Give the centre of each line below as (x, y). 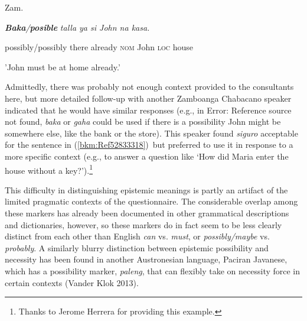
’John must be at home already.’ (63, 67)
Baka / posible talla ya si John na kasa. (77, 27)
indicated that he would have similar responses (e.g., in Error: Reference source (148, 110)
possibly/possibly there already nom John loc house (99, 47)
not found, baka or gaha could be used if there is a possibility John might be (143, 121)
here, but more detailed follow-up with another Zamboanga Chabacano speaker (148, 98)
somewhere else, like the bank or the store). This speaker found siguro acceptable (151, 133)
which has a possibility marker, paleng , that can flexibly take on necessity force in (153, 270)
